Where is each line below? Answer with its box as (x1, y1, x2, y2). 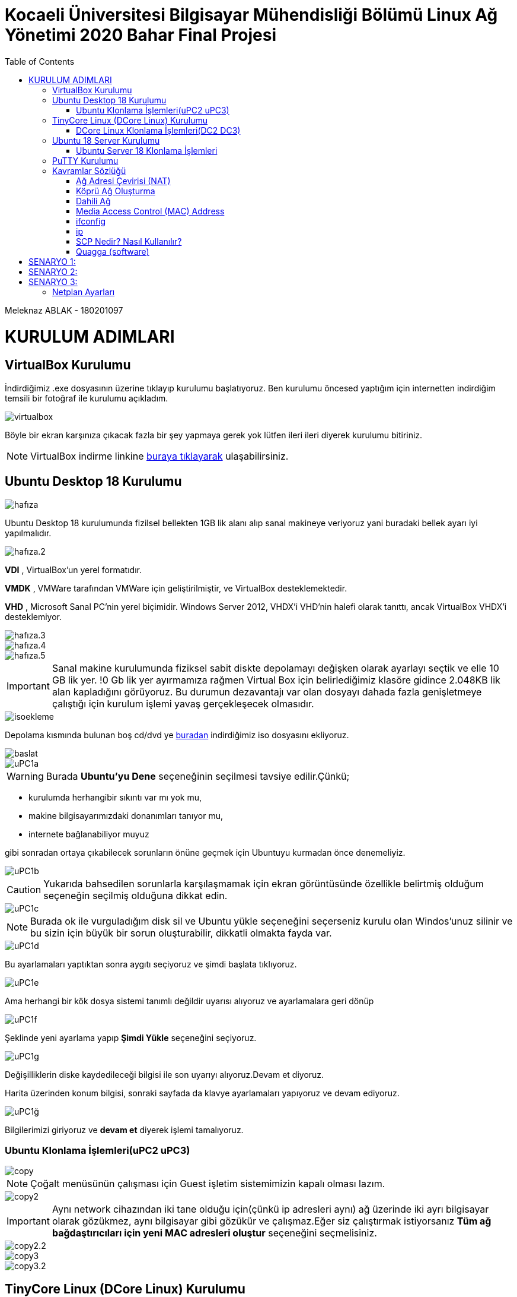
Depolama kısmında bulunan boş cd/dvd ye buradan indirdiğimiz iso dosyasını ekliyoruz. (5, 729, 349, 740)
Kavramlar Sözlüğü (52, 165, 126, 176)
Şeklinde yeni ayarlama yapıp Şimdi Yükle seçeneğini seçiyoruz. (5, 1032, 257, 1043)
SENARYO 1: (28, 256, 76, 267)
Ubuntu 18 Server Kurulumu (52, 135, 160, 145)
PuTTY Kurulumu (52, 155, 119, 166)
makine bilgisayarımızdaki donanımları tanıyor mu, (28, 810, 223, 821)
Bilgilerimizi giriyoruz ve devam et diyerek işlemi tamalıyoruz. (5, 1124, 244, 1135)
